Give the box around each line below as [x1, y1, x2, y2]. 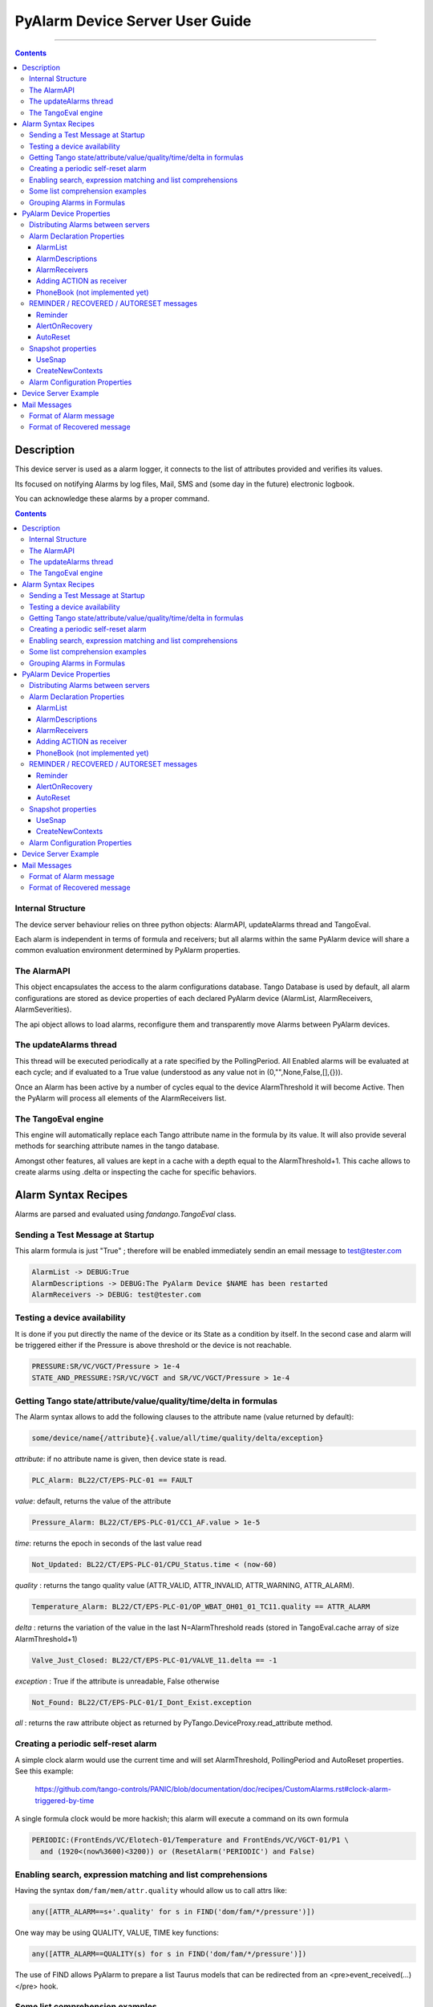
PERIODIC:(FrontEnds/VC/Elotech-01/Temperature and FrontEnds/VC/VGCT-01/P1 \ [31, 1835, 349, 1845]
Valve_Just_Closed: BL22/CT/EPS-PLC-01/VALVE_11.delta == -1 [31, 1655, 277, 1665]
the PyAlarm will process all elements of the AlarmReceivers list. [14, 1093, 227, 1103]
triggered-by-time [34, 1795, 95, 1805]
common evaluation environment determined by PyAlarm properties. [14, 946, 241, 955]
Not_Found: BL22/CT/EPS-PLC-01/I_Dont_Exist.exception [31, 1698, 252, 1707]
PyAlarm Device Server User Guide [14, 12, 252, 30]
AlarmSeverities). [14, 1004, 72, 1015]
